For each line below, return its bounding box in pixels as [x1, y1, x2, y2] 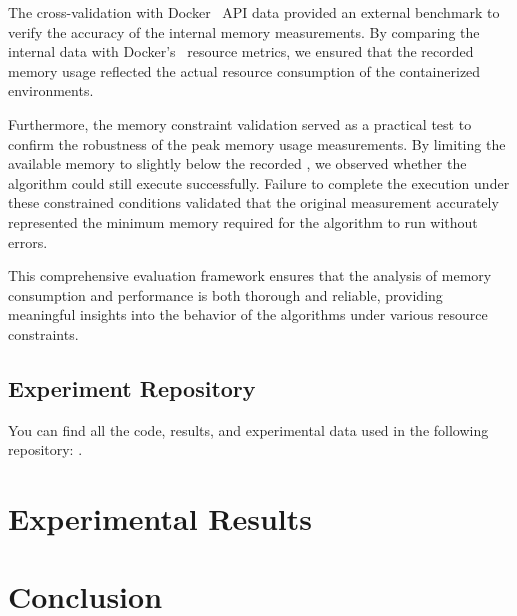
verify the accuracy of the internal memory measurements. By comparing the [8, 21, 480, 42]
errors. [8, 231, 48, 252]
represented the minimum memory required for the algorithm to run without [8, 211, 478, 232]
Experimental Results [8, 498, 312, 539]
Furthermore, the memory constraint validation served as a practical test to [8, 113, 472, 134]
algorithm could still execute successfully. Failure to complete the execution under [8, 172, 510, 193]
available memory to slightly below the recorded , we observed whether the [8, 153, 467, 174]
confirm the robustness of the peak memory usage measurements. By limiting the [8, 133, 506, 154]
